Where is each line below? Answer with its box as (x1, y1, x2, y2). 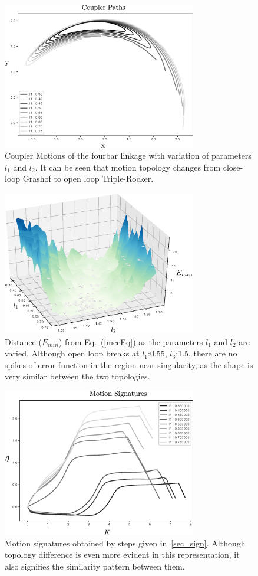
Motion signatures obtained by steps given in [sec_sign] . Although (5, 536, 246, 549)
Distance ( (5, 335, 42, 348)
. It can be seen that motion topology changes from (35, 161, 221, 173)
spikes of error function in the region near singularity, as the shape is (5, 358, 253, 371)
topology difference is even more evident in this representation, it (5, 548, 240, 561)
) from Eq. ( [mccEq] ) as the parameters (58, 335, 203, 348)
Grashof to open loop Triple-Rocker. (22, 172, 154, 185)
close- (223, 161, 243, 173)
